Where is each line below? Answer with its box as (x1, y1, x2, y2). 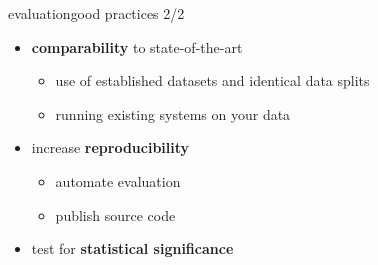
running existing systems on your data (55, 103, 291, 124)
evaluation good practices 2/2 (8, 3, 185, 23)
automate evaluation (55, 170, 181, 191)
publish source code (55, 204, 176, 225)
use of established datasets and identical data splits (55, 70, 370, 91)
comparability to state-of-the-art (31, 36, 243, 57)
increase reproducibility (31, 137, 190, 158)
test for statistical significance (31, 238, 234, 259)
